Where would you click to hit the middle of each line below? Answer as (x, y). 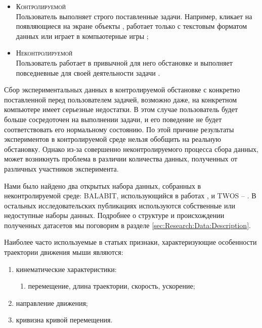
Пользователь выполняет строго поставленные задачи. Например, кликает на (134, 16)
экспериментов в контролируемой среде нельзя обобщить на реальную (113, 139)
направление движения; (52, 303)
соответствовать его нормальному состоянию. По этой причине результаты (119, 129)
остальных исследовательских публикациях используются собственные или (120, 205)
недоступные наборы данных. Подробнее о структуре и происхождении (114, 215)
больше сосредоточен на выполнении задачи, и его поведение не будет (113, 119)
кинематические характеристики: (66, 269)
